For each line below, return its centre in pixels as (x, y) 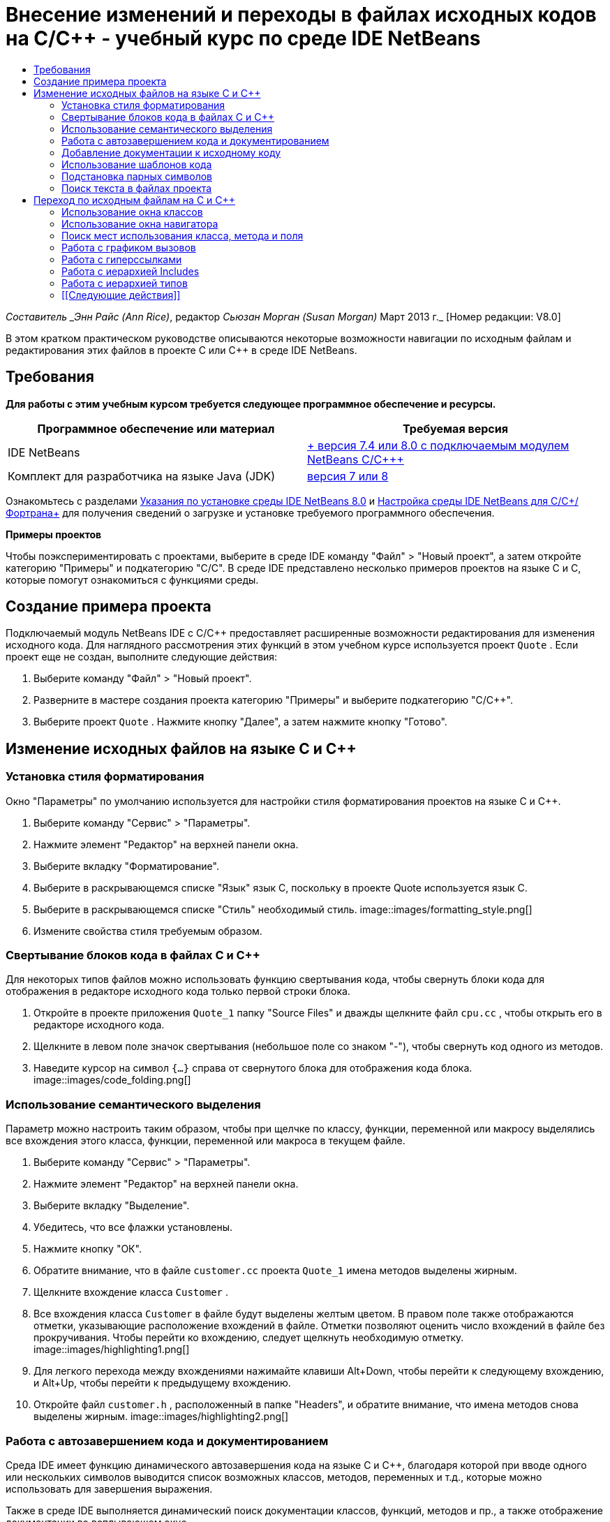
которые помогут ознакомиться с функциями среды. (132, 579)
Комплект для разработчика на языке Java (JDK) (142, 476)
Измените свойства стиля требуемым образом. (148, 931)
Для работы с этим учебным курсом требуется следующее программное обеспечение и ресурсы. (251, 404)
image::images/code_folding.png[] (112, 1080)
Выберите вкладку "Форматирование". (126, 866)
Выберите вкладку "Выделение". (112, 1206)
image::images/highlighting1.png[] (112, 1350)
